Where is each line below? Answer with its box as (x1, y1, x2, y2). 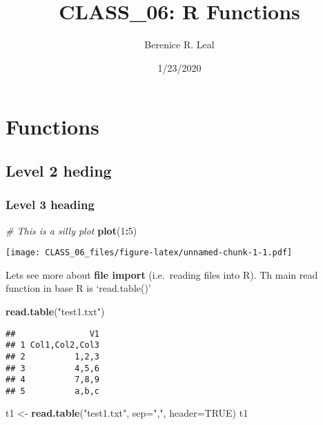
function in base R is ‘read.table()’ (6, 281, 151, 295)
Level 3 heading (6, 196, 95, 213)
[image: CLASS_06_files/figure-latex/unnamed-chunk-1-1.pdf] (6, 248, 293, 258)
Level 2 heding (6, 159, 112, 181)
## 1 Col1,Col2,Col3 (6, 340, 100, 350)
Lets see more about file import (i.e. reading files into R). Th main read (6, 267, 318, 281)
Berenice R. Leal (144, 37, 215, 52)
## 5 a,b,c (6, 386, 100, 396)
